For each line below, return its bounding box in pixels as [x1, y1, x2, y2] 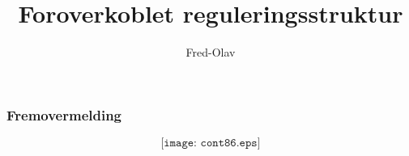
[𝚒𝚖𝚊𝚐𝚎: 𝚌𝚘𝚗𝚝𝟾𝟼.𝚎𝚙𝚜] [160, 137, 261, 150]
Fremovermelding [6, 104, 122, 124]
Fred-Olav [185, 44, 236, 61]
